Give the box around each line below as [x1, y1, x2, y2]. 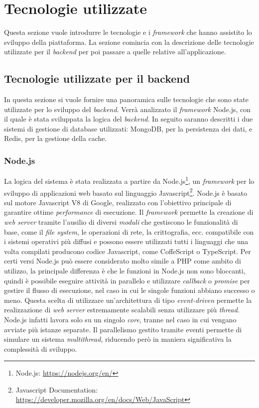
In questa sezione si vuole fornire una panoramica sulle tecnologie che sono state [4, 94, 249, 105]
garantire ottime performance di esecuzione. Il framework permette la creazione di [4, 207, 254, 217]
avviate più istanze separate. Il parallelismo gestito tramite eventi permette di [4, 324, 242, 334]
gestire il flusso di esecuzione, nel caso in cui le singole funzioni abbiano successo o [4, 285, 255, 295]
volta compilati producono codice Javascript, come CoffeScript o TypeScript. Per [4, 246, 251, 256]
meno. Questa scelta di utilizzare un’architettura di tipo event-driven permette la [4, 294, 252, 305]
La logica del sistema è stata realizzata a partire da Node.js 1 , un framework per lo [4, 174, 255, 186]
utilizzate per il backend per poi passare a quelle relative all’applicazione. [4, 46, 226, 57]
